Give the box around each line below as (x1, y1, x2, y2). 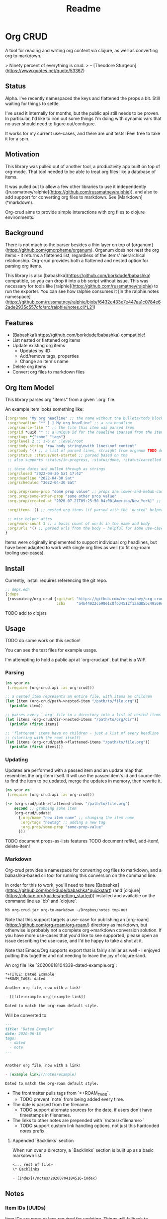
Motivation (5, 150, 40, 159)
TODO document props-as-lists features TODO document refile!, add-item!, (5, 838, 160, 844)
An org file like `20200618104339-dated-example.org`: (5, 962, 117, 968)
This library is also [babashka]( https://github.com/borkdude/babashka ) (5, 273, 151, 279)
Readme (66, 3, 101, 14)
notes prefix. (19, 1128, 46, 1134)
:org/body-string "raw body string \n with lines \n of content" (7, 444, 137, 449)
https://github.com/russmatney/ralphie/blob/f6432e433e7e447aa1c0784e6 (6, 299, 161, 305)
